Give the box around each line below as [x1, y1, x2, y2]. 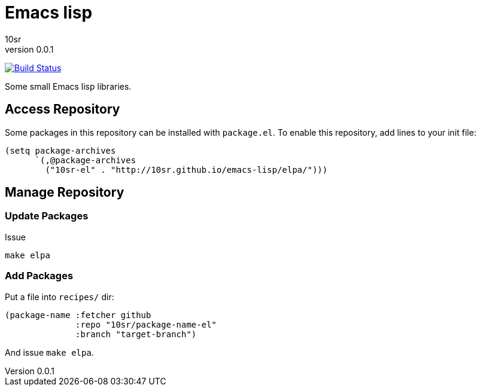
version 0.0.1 [5, 44, 54, 54]
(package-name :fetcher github [5, 310, 151, 320]
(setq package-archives [5, 145, 116, 155]
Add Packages [5, 270, 74, 282]
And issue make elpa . [5, 347, 94, 358]
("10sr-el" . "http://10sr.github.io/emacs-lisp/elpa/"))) [45, 164, 328, 175]
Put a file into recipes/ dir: [5, 291, 114, 302]
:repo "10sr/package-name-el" [75, 319, 217, 329]
